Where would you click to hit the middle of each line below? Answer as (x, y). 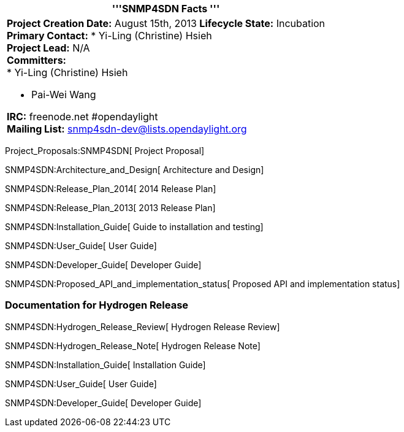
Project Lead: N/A (48, 48)
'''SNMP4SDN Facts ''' (166, 9)
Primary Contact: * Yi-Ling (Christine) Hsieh (109, 36)
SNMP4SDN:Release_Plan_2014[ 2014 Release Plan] (111, 189)
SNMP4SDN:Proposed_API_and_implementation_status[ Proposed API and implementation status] (203, 284)
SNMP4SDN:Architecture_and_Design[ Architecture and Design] (135, 170)
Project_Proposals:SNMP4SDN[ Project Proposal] (105, 151)
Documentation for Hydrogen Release (97, 305)
